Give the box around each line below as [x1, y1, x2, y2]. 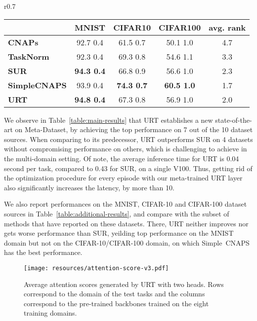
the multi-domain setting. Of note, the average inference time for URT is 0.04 [4, 153, 239, 163]
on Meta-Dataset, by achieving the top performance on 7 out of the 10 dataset [15, 124, 253, 135]
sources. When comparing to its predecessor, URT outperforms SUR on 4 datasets [4, 134, 253, 144]
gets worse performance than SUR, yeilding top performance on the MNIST [4, 228, 234, 238]
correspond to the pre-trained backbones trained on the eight [24, 298, 209, 308]
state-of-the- [215, 114, 252, 125]
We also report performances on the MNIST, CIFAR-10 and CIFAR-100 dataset [4, 199, 247, 209]
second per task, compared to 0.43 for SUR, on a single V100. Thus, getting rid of [4, 163, 253, 173]
